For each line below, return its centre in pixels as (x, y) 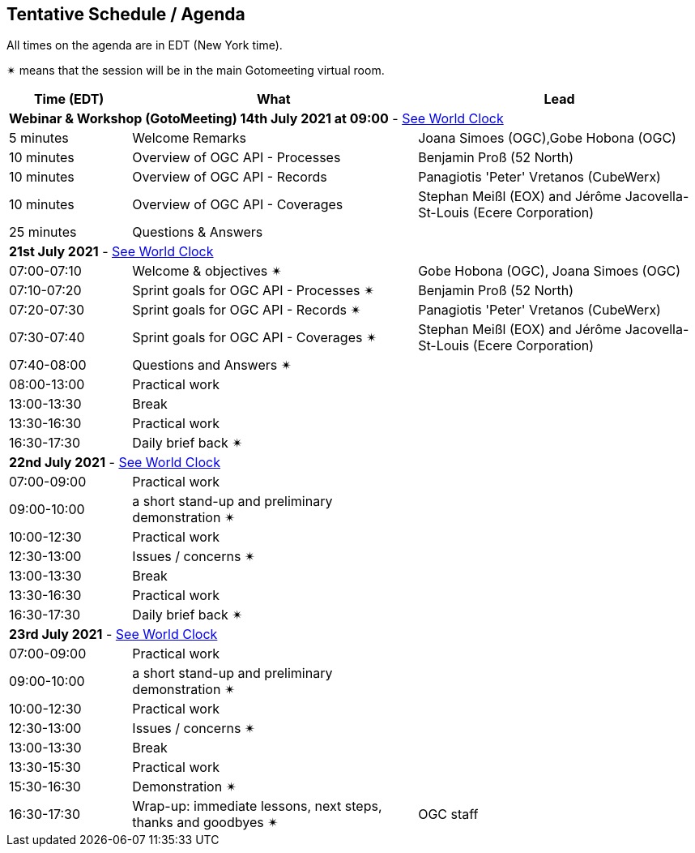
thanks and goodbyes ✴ (205, 823)
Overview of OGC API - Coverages (238, 205)
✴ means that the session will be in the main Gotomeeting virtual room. (196, 71)
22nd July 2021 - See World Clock (115, 463)
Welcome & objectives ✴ (207, 271)
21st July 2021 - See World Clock (111, 252)
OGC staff (448, 814)
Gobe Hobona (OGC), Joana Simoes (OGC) (550, 271)
